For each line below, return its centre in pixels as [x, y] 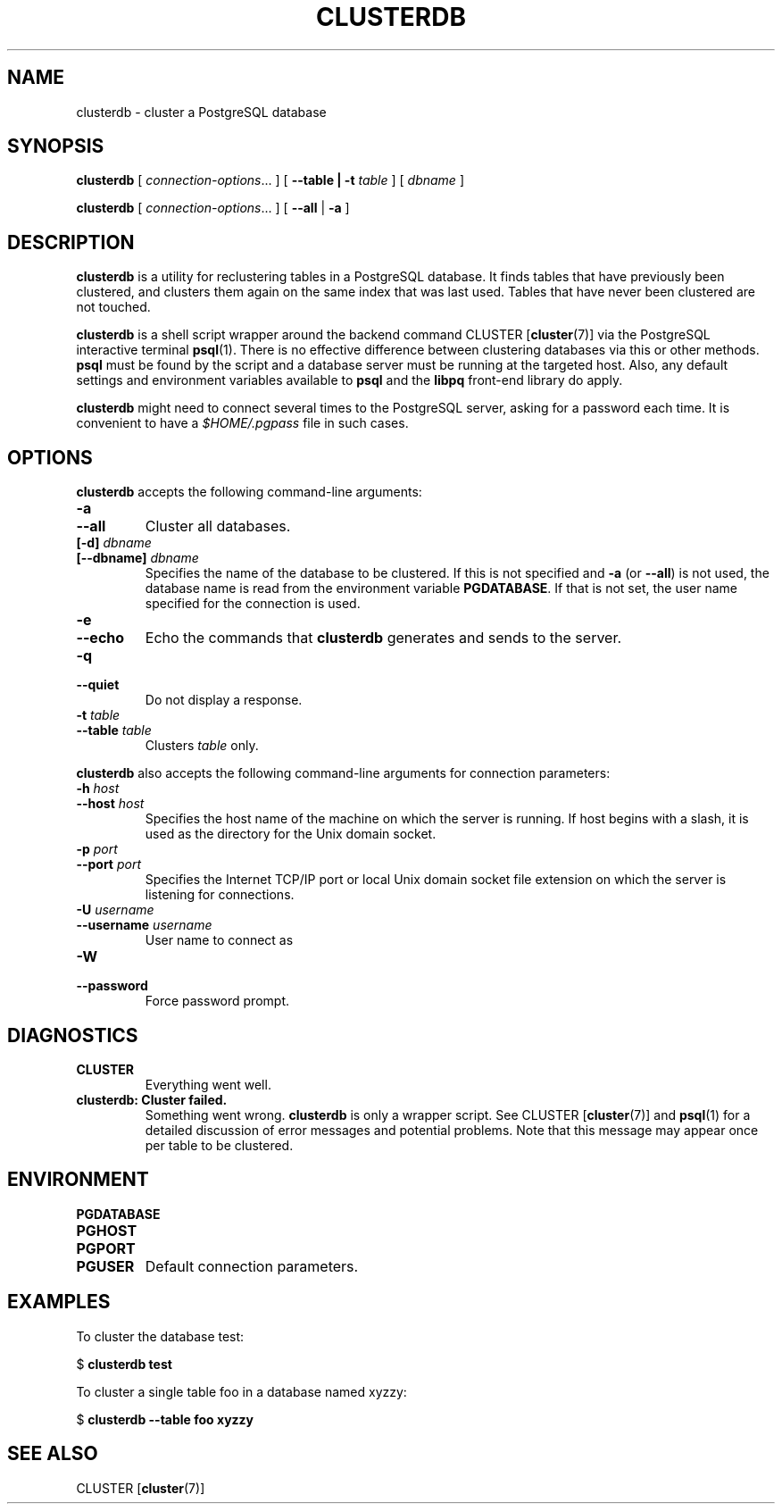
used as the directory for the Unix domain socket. [291, 834]
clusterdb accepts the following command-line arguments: [249, 492]
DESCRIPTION [71, 242]
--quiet [98, 685]
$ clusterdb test [124, 1364]
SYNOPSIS [56, 146]
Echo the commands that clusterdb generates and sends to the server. [383, 638]
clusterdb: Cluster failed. [152, 1099]
